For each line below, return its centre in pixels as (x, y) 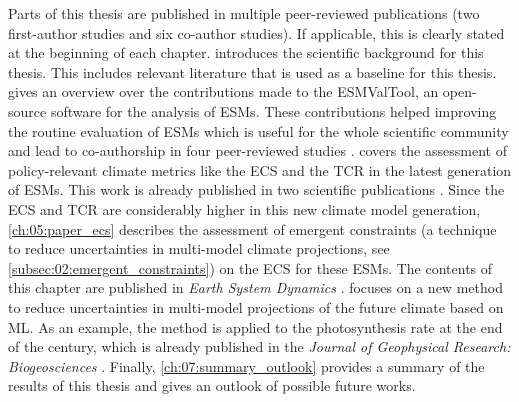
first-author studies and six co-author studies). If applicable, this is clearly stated (256, 32)
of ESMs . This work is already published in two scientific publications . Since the (256, 189)
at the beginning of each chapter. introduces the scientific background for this (246, 52)
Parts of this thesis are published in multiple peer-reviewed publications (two (244, 13)
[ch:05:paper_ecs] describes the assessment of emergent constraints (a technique (252, 228)
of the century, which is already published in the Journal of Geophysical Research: (259, 346)
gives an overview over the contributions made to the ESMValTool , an (223, 91)
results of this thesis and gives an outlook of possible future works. (212, 385)
